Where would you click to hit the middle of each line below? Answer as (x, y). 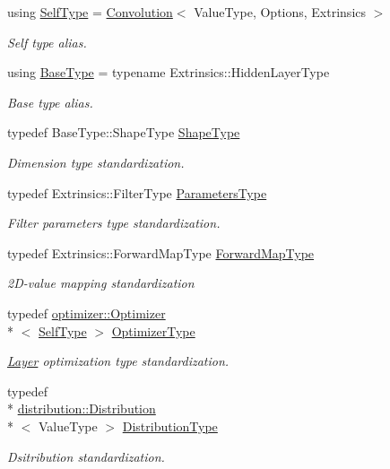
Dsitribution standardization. (86, 456)
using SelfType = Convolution (90, 12)
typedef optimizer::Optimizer (87, 313)
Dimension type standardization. (96, 162)
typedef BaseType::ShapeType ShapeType (124, 132)
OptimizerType (153, 330)
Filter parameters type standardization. (114, 223)
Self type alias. (47, 42)
